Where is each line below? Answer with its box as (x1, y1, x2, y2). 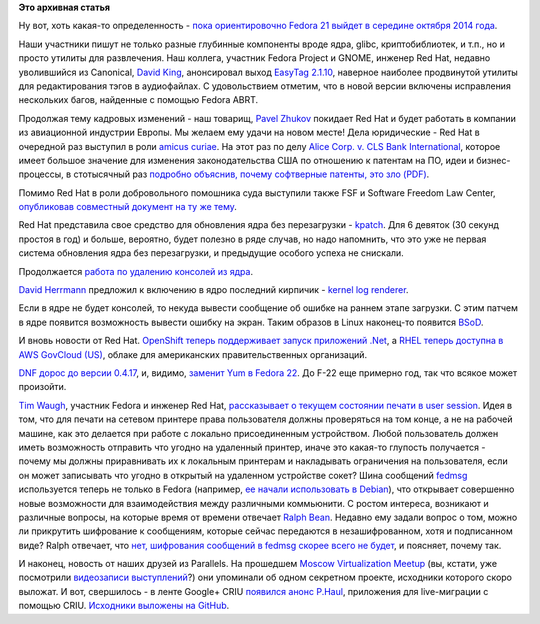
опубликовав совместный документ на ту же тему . (18, 201, 237, 213)
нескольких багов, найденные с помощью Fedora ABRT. (18, 94, 259, 106)
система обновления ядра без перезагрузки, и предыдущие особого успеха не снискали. (18, 247, 404, 259)
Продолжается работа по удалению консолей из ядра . (18, 265, 254, 277)
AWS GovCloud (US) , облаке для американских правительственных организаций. (18, 348, 368, 360)
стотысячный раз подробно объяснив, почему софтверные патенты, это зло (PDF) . (73, 168, 430, 180)
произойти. (18, 381, 67, 393)
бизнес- (476, 154, 511, 166)
